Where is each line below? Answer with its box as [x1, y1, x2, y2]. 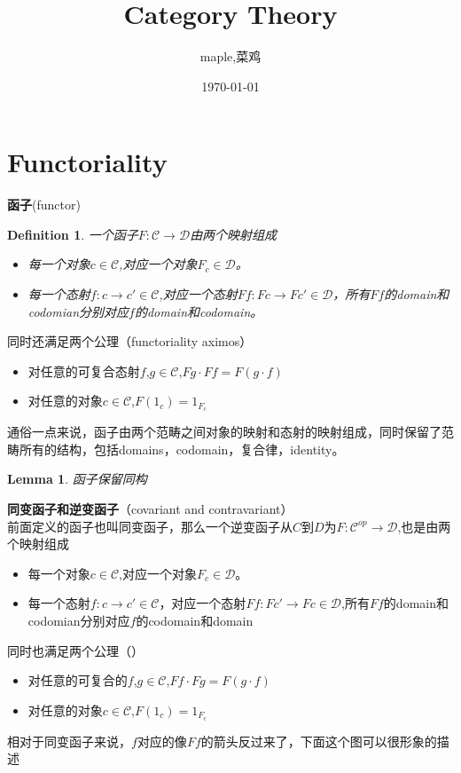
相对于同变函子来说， [7, 731, 131, 750]
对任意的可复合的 [27, 671, 128, 690]
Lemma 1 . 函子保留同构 [7, 469, 147, 488]
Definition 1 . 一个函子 [7, 225, 138, 243]
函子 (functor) [7, 195, 81, 214]
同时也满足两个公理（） [7, 641, 144, 659]
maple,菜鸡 [199, 47, 262, 66]
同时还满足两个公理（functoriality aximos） [7, 332, 253, 351]
